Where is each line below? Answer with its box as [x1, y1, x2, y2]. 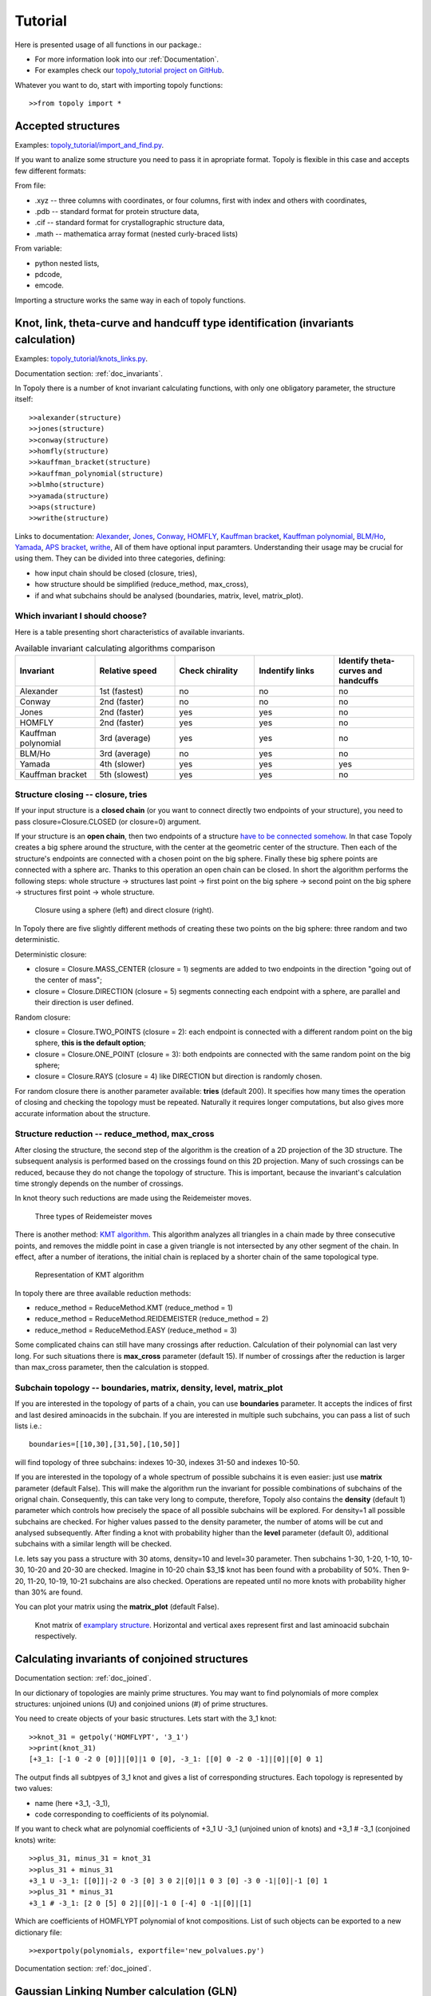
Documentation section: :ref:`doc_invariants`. [14, 368, 163, 378]
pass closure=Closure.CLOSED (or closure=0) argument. [14, 817, 201, 826]
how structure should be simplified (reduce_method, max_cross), [34, 580, 249, 589]
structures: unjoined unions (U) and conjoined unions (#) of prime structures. [14, 1699, 268, 1709]
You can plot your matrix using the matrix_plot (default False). [14, 1602, 219, 1612]
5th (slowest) [99, 769, 149, 780]
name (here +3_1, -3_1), [34, 1798, 111, 1808]
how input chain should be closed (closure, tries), [34, 568, 197, 578]
